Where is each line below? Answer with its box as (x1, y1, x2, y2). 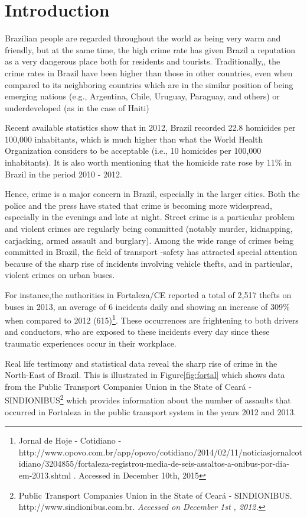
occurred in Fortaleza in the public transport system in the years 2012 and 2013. (5, 405, 296, 418)
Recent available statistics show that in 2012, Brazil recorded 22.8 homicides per (5, 121, 296, 134)
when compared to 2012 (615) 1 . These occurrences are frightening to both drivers (5, 312, 299, 326)
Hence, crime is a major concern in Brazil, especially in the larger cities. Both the (5, 188, 300, 200)
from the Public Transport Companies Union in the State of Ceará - (5, 380, 252, 392)
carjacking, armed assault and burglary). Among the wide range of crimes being (5, 234, 294, 246)
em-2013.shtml (18, 469, 71, 482)
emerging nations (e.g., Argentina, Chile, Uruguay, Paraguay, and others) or (5, 90, 280, 102)
